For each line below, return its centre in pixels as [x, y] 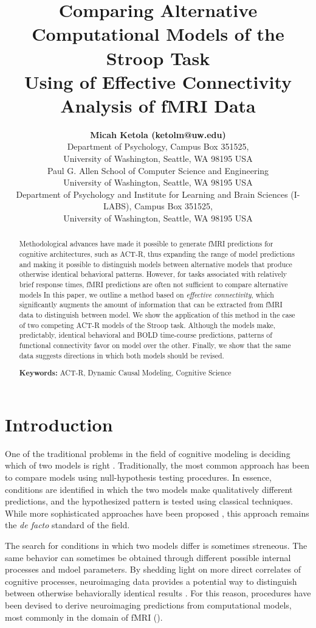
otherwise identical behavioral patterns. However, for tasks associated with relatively [153, 274]
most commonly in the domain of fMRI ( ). [84, 617]
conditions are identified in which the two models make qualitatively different [149, 489]
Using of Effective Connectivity [158, 81]
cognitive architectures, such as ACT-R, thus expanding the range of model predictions [157, 254]
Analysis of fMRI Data [158, 105]
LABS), [118, 206]
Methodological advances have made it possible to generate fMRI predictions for [146, 244]
